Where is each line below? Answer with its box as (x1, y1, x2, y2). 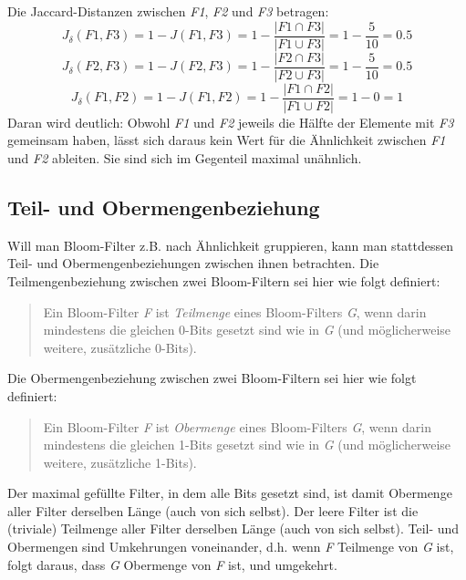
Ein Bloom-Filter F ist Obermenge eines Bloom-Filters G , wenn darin (43, 417, 431, 436)
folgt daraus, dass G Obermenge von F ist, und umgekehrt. (7, 554, 337, 574)
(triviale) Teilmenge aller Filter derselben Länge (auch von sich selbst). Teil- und (7, 519, 460, 538)
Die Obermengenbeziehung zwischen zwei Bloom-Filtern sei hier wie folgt (7, 368, 417, 388)
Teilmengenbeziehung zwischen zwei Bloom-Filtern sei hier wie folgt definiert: (7, 271, 440, 290)
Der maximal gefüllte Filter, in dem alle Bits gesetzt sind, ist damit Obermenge (7, 483, 452, 502)
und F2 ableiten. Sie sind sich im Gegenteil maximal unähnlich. (7, 148, 362, 167)
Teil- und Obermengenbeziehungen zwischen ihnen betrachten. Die (7, 254, 379, 273)
